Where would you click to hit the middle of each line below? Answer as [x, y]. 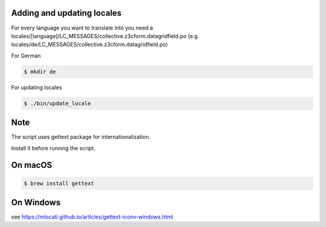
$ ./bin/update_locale [57, 103]
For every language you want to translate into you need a [82, 28]
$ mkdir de [40, 72]
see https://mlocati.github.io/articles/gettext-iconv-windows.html [92, 217]
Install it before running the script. [53, 148]
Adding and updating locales [66, 13]
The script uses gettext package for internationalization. [81, 137]
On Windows [36, 202]
